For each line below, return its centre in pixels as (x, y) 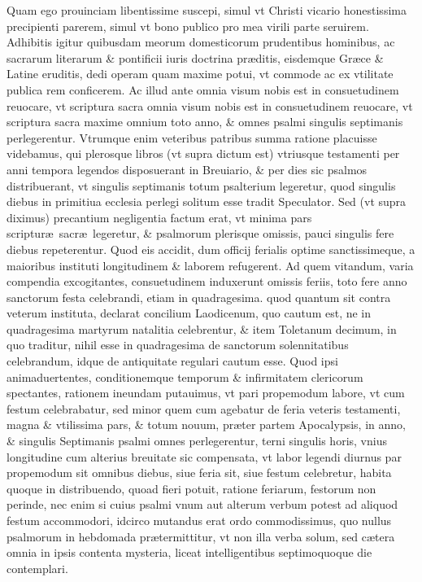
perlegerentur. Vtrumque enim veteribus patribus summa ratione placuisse (192, 137)
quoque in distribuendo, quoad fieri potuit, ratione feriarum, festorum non (191, 488)
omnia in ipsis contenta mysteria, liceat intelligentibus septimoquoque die (189, 552)
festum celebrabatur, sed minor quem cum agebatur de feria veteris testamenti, (204, 408)
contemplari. (37, 568)
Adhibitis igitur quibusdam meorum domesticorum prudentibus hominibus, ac (201, 42)
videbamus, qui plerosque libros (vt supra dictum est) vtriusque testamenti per (203, 153)
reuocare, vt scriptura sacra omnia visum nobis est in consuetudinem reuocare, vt (210, 105)
